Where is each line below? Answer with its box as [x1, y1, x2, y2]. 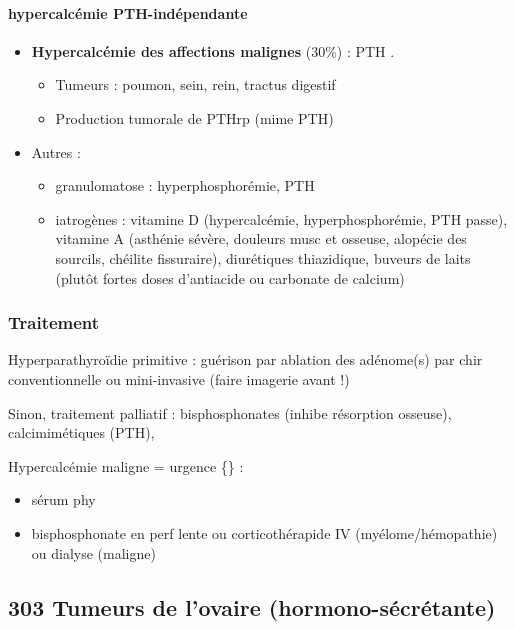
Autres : [31, 141, 81, 162]
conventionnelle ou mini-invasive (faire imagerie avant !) [8, 368, 350, 389]
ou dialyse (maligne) [31, 542, 156, 563]
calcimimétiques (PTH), [8, 422, 155, 443]
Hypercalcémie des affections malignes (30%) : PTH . [31, 40, 395, 61]
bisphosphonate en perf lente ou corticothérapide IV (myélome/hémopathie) [31, 522, 498, 543]
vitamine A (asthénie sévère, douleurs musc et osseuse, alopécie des [55, 228, 467, 249]
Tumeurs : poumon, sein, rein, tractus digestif [55, 74, 336, 95]
